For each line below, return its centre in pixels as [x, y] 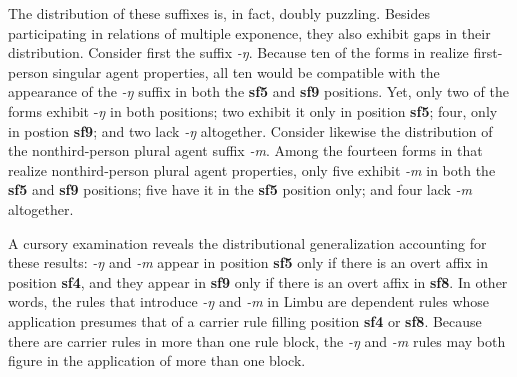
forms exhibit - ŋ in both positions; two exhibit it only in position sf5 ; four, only [253, 110]
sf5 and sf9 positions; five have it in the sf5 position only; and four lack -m [240, 189]
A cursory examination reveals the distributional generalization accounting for [247, 242]
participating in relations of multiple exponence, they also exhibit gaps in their [249, 32]
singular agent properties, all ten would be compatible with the [246, 71]
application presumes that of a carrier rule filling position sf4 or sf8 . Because [245, 320]
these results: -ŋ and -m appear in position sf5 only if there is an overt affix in [248, 262]
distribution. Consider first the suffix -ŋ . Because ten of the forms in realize [238, 52]
